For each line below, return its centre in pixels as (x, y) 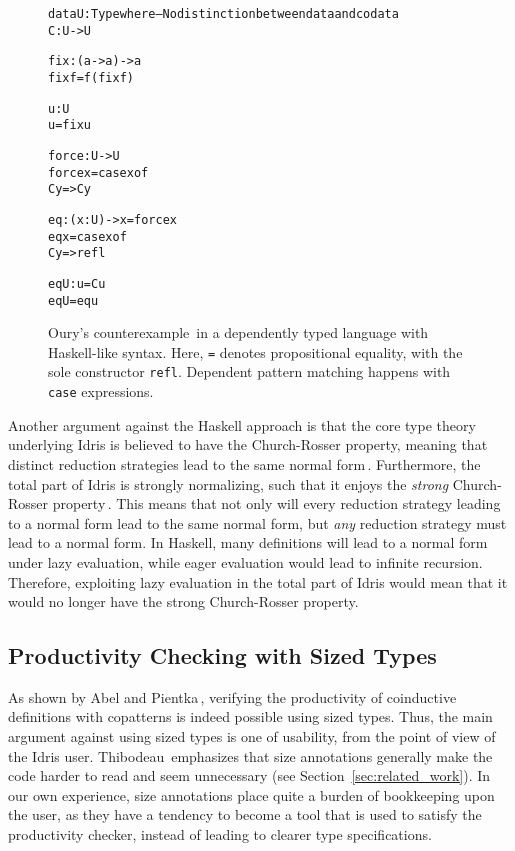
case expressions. (101, 391)
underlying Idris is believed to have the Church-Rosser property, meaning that (248, 444)
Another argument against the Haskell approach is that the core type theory (242, 424)
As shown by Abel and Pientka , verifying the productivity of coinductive (232, 696)
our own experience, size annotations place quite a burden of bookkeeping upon (251, 794)
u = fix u (69, 125)
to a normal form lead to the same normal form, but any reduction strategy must (257, 522)
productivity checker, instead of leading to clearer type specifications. (220, 834)
